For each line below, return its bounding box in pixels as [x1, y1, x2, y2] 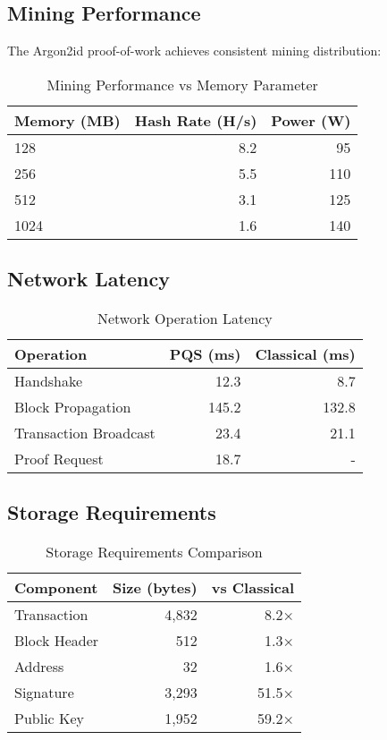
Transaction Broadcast [14, 422, 156, 443]
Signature [14, 682, 74, 703]
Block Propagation [14, 396, 131, 417]
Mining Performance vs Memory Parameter [46, 73, 318, 95]
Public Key [14, 708, 85, 729]
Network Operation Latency [97, 308, 273, 328]
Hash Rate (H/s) [134, 109, 257, 131]
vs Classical [211, 577, 294, 599]
